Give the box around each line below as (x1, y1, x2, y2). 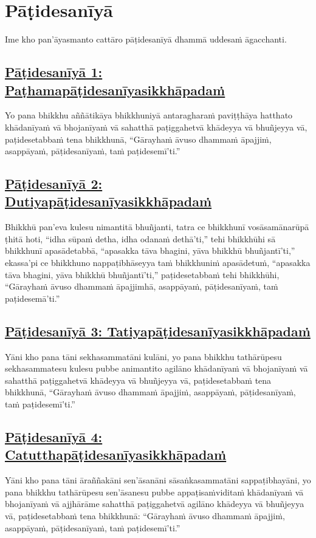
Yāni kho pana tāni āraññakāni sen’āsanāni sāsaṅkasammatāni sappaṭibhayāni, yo (5, 474, 311, 486)
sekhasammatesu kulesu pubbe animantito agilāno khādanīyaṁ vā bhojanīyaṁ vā (5, 362, 308, 375)
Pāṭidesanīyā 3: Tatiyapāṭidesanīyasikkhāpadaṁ (5, 321, 311, 340)
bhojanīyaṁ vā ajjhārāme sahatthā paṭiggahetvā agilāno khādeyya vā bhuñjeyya (5, 497, 304, 510)
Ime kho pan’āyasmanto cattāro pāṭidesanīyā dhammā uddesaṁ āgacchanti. (5, 33, 287, 46)
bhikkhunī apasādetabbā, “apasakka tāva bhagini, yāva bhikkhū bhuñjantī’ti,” (5, 244, 295, 257)
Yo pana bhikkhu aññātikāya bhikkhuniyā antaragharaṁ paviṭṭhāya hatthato (5, 109, 293, 121)
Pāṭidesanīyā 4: (5, 427, 103, 446)
